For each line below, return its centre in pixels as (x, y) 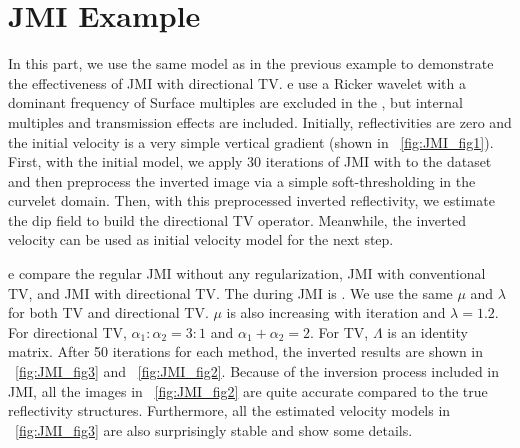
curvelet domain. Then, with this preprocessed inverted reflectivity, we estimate (251, 200)
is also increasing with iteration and (336, 312)
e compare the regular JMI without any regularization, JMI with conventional (247, 273)
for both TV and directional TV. (108, 312)
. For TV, (339, 331)
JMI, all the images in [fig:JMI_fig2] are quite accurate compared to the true (248, 390)
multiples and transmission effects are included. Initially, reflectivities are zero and (260, 121)
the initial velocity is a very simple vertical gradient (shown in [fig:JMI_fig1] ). (251, 141)
